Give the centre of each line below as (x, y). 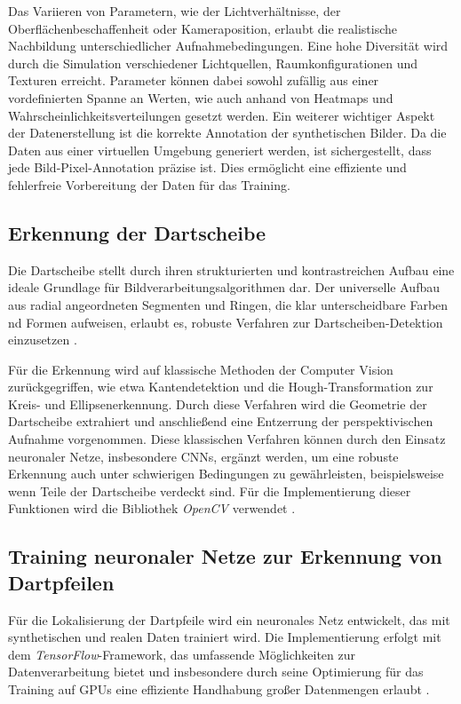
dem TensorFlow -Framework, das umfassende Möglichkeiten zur (182, 654)
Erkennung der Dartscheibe (137, 232)
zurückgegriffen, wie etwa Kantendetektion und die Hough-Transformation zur (221, 387)
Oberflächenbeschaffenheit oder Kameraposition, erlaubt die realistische (203, 28)
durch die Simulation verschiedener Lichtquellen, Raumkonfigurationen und (213, 63)
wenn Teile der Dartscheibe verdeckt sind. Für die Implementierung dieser (210, 490)
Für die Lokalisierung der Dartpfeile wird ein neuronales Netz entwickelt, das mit (229, 619)
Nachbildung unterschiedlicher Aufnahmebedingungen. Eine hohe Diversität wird (228, 46)
